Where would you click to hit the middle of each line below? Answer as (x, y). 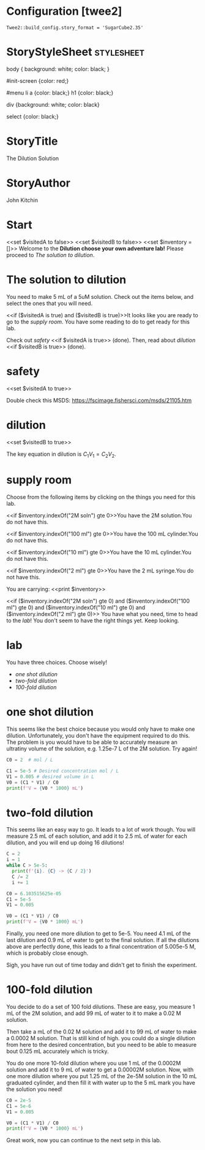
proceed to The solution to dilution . (50, 255)
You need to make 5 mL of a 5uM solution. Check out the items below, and (100, 296)
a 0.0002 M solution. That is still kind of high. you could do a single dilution (101, 1038)
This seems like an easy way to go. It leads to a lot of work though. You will (101, 830)
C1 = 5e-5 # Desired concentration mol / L (63, 771)
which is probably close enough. (47, 953)
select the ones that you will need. (50, 303)
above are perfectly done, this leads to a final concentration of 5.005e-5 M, (101, 947)
